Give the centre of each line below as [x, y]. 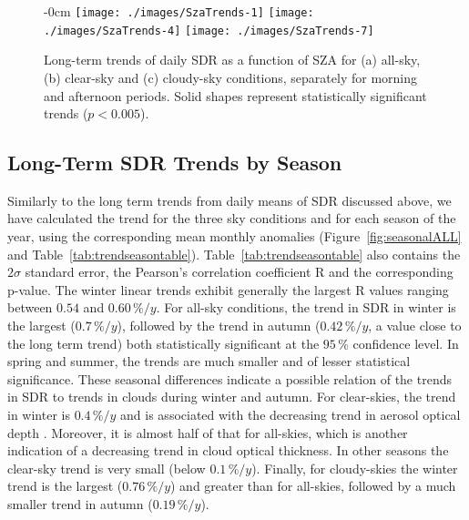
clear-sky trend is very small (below [107, 468]
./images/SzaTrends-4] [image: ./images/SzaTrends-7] [209, 31]
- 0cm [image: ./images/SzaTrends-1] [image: [179, 11]
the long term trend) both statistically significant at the [163, 343]
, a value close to [415, 326]
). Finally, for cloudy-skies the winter [355, 468]
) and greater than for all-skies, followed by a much [313, 486]
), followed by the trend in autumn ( [219, 326]
